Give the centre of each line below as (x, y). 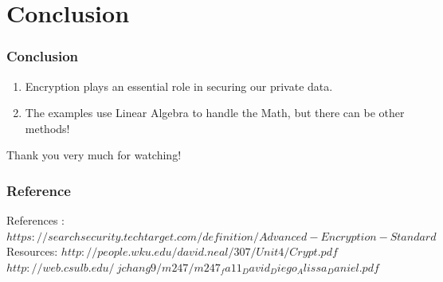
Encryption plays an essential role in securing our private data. (179, 86)
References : (36, 220)
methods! (47, 128)
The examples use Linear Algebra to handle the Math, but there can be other (215, 113)
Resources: (32, 251)
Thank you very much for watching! (94, 155)
